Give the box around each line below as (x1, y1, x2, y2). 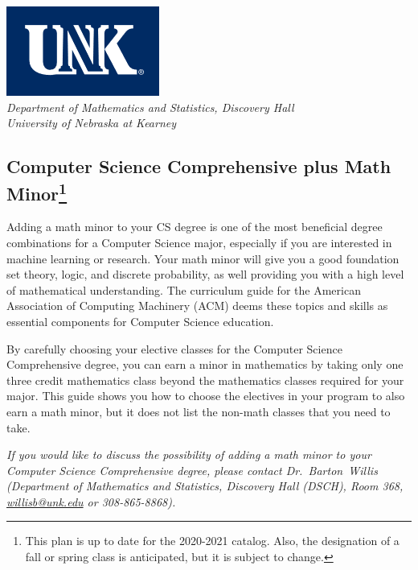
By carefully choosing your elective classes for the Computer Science (6, 340, 342, 357)
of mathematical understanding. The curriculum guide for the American (6, 281, 361, 298)
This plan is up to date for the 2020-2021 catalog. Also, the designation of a (25, 532, 400, 549)
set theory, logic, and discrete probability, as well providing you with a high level (6, 266, 404, 283)
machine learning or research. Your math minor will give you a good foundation (6, 250, 400, 266)
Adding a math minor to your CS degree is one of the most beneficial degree (6, 218, 383, 235)
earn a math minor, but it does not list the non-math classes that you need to (6, 403, 391, 419)
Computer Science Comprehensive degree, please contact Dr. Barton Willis (6, 461, 378, 478)
